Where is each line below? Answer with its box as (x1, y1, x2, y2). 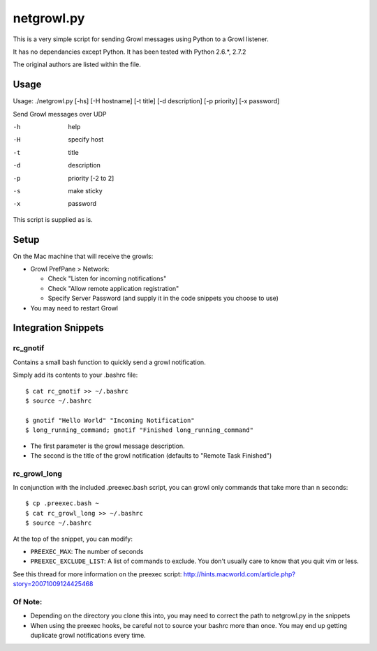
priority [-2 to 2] (68, 174, 114, 182)
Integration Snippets (13, 322, 104, 334)
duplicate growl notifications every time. (30, 631, 146, 640)
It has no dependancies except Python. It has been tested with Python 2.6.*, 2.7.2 (13, 47, 246, 56)
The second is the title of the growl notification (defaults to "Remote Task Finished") (30, 451, 272, 460)
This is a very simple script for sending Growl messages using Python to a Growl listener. (13, 35, 269, 43)
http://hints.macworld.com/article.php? (183, 569, 296, 578)
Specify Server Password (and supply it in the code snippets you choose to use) (47, 294, 279, 303)
